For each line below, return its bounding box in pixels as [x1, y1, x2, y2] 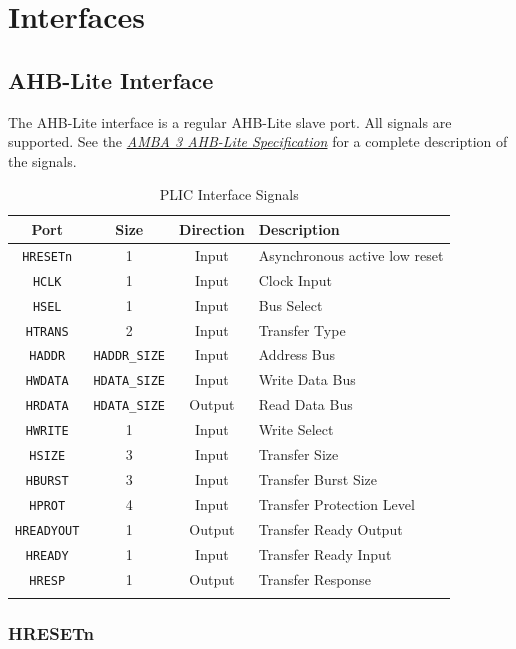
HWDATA [25, 374, 69, 389]
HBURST [25, 473, 69, 488]
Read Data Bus [258, 394, 353, 415]
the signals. [8, 150, 77, 171]
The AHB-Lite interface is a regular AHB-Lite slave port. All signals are [8, 111, 452, 132]
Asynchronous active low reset [258, 244, 444, 265]
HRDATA [25, 399, 69, 414]
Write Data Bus [258, 369, 356, 390]
